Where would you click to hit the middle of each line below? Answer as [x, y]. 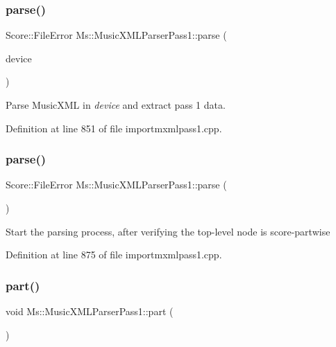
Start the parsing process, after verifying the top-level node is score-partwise [168, 231]
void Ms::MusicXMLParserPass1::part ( [90, 311]
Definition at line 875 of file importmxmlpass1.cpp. [114, 255]
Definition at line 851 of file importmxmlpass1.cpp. [114, 128]
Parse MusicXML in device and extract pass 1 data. [116, 105]
